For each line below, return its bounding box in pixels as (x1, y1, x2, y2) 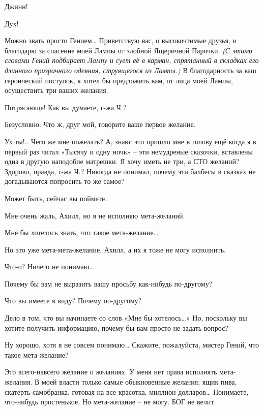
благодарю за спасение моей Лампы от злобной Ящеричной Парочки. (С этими (5, 45, 253, 55)
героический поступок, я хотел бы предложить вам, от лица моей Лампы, (5, 75, 233, 85)
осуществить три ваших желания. (5, 85, 108, 96)
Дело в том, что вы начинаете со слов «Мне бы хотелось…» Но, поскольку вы (5, 312, 247, 323)
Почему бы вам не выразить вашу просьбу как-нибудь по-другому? (5, 278, 213, 289)
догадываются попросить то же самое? (5, 176, 125, 186)
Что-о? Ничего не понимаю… (5, 261, 94, 272)
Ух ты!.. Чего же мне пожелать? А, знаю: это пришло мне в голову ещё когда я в (5, 136, 256, 146)
